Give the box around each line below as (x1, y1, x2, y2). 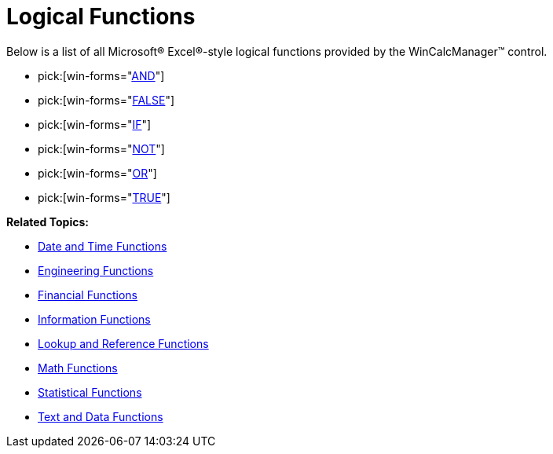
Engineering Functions (38, 263, 154, 277)
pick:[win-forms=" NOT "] (38, 141, 165, 156)
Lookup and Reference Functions (38, 336, 209, 350)
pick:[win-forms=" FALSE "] (38, 93, 175, 107)
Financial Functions (38, 287, 138, 302)
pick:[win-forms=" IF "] (38, 117, 152, 131)
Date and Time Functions (38, 239, 167, 253)
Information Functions (38, 312, 151, 326)
